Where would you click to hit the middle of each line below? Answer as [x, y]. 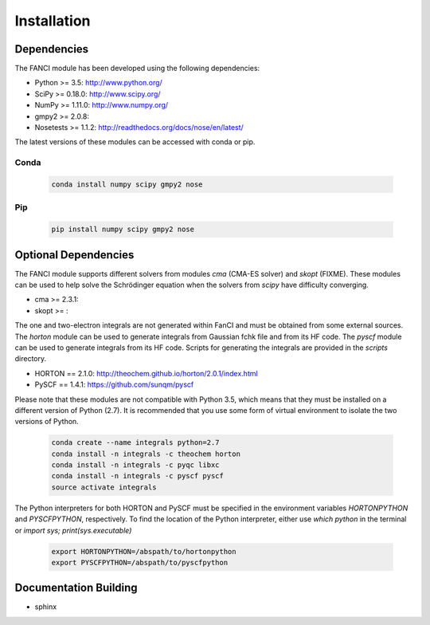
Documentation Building [76, 588]
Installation [53, 21]
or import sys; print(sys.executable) [73, 530]
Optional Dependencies [74, 255]
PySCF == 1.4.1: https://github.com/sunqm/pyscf [114, 385]
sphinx [46, 607]
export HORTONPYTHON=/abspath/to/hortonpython [144, 551]
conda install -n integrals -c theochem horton [146, 454]
